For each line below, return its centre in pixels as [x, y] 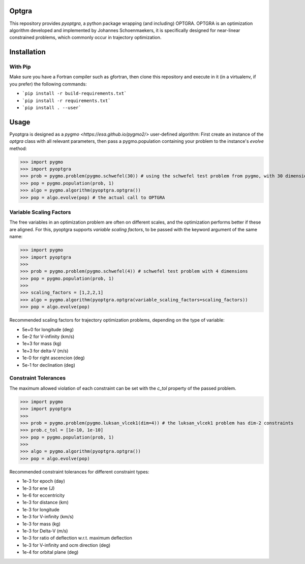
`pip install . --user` [52, 108]
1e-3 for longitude [41, 509]
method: [18, 148]
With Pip [20, 67]
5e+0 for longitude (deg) [48, 329]
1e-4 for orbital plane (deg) [50, 552]
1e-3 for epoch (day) [44, 481]
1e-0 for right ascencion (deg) [53, 358]
